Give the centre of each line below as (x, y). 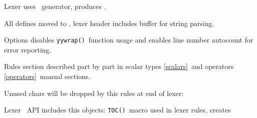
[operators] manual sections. (47, 76)
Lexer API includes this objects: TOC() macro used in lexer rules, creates (118, 110)
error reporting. (28, 49)
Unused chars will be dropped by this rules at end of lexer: (94, 93)
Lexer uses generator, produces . (55, 6)
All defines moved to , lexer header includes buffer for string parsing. (109, 23)
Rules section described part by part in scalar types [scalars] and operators (119, 66)
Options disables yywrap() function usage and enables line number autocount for (129, 40)
